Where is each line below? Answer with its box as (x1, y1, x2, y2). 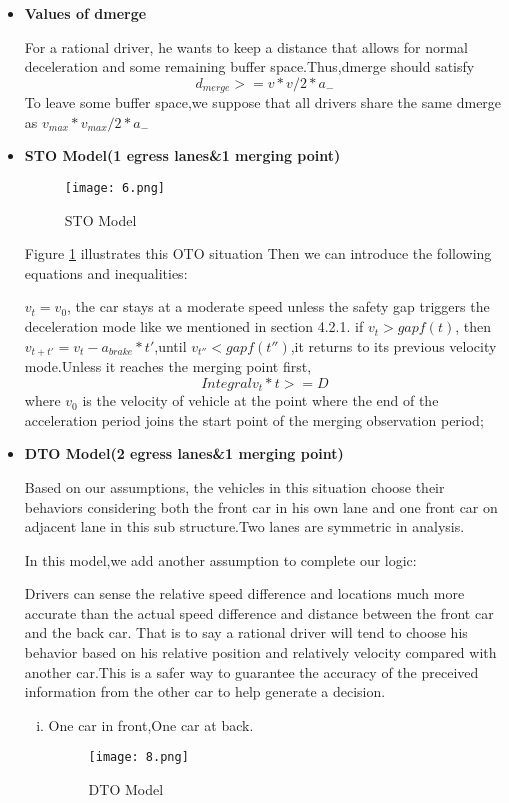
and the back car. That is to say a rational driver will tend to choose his (24, 622, 468, 643)
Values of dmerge (24, 3, 147, 23)
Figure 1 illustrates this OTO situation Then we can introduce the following (24, 243, 492, 264)
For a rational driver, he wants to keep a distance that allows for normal (24, 36, 469, 57)
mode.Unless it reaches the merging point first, (24, 356, 312, 377)
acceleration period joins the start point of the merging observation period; (24, 409, 484, 430)
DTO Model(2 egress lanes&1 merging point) (24, 443, 344, 464)
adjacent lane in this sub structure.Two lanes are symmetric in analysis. (24, 516, 465, 537)
